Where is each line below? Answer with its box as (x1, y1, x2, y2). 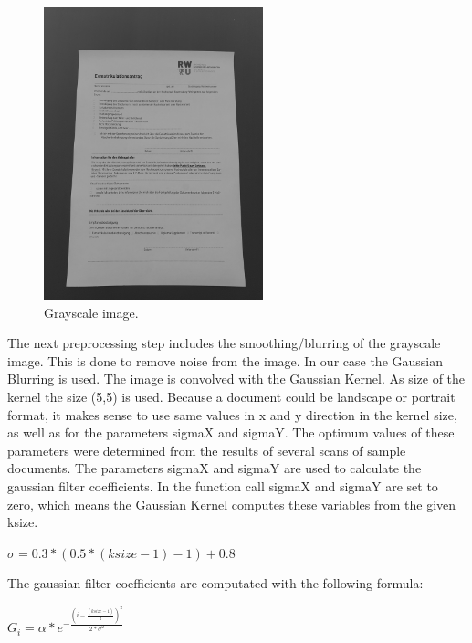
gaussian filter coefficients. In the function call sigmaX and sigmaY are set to (7, 476, 438, 495)
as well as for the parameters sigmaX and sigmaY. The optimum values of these (7, 423, 455, 442)
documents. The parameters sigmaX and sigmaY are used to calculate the (7, 459, 422, 478)
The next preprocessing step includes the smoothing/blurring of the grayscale (7, 333, 441, 353)
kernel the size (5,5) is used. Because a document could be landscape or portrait (7, 386, 456, 406)
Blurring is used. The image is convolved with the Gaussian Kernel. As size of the (7, 369, 466, 388)
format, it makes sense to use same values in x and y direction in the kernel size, (7, 405, 457, 424)
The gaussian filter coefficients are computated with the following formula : (7, 574, 424, 593)
